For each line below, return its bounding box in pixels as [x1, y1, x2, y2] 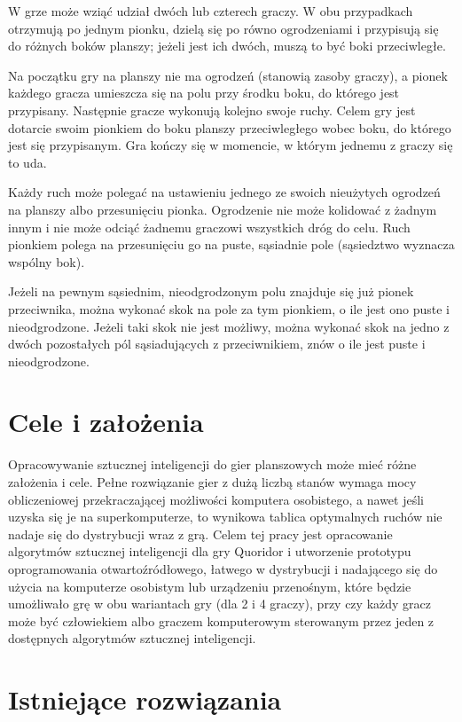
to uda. [8, 153, 47, 171]
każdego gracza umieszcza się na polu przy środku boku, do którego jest [8, 83, 400, 102]
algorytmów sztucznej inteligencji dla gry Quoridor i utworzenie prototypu [8, 542, 411, 561]
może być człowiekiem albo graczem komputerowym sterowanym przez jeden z [8, 611, 435, 630]
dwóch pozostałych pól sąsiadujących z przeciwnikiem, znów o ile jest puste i [8, 334, 426, 353]
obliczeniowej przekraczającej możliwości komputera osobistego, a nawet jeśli [8, 490, 424, 508]
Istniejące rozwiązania [8, 681, 282, 718]
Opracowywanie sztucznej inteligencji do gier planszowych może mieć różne [8, 455, 417, 474]
